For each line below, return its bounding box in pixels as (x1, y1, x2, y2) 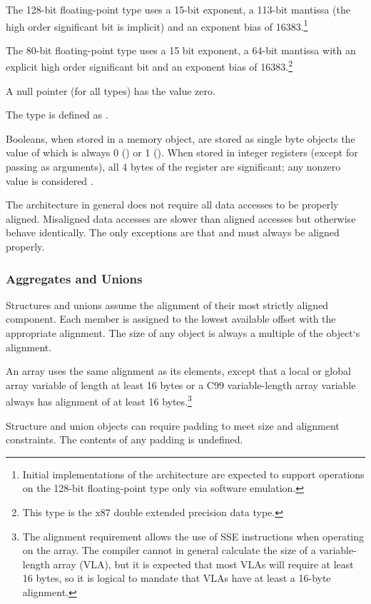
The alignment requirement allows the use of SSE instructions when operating (22, 528, 365, 543)
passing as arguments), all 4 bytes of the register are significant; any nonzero (6, 159, 341, 174)
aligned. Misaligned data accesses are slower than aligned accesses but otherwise (6, 211, 356, 226)
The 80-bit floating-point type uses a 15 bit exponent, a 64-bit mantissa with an (6, 42, 356, 57)
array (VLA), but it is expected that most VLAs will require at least (53, 556, 354, 571)
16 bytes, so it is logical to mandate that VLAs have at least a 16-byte (22, 570, 331, 585)
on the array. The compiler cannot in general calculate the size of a (22, 543, 316, 558)
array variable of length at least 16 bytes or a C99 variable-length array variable (6, 377, 356, 392)
